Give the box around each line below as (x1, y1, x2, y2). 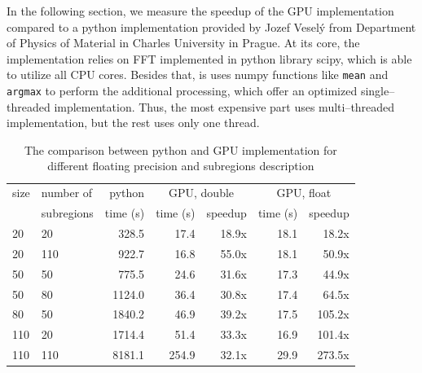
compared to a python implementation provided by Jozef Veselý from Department (7, 18, 416, 35)
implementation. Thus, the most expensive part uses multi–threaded (54, 98, 395, 115)
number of (41, 184, 93, 201)
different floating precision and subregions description (47, 157, 314, 174)
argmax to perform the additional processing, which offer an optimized (7, 82, 358, 99)
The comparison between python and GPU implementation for (24, 141, 337, 158)
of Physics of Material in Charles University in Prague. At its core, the (7, 34, 360, 51)
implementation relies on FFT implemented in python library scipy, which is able (7, 50, 412, 67)
